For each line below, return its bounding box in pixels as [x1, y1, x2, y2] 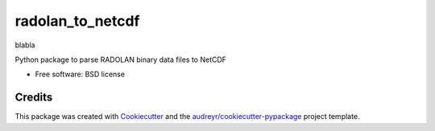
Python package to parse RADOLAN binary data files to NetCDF [14, 55, 227, 64]
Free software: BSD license [35, 69, 125, 80]
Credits [14, 91, 53, 104]
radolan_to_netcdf [14, 12, 140, 30]
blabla [14, 40, 35, 50]
